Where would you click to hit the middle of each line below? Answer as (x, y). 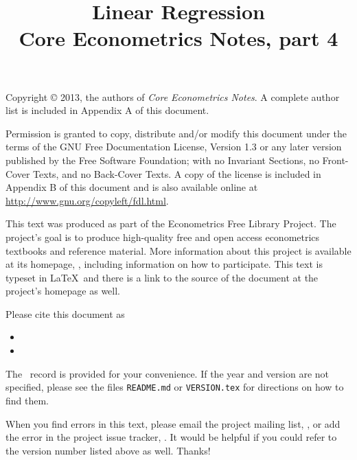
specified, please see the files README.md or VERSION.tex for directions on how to (175, 387)
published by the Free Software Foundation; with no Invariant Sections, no (162, 160)
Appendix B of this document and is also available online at (132, 187)
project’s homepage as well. (63, 291)
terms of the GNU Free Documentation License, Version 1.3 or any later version (174, 147)
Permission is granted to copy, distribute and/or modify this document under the (176, 133)
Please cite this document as (65, 313)
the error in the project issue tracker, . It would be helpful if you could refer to (171, 437)
